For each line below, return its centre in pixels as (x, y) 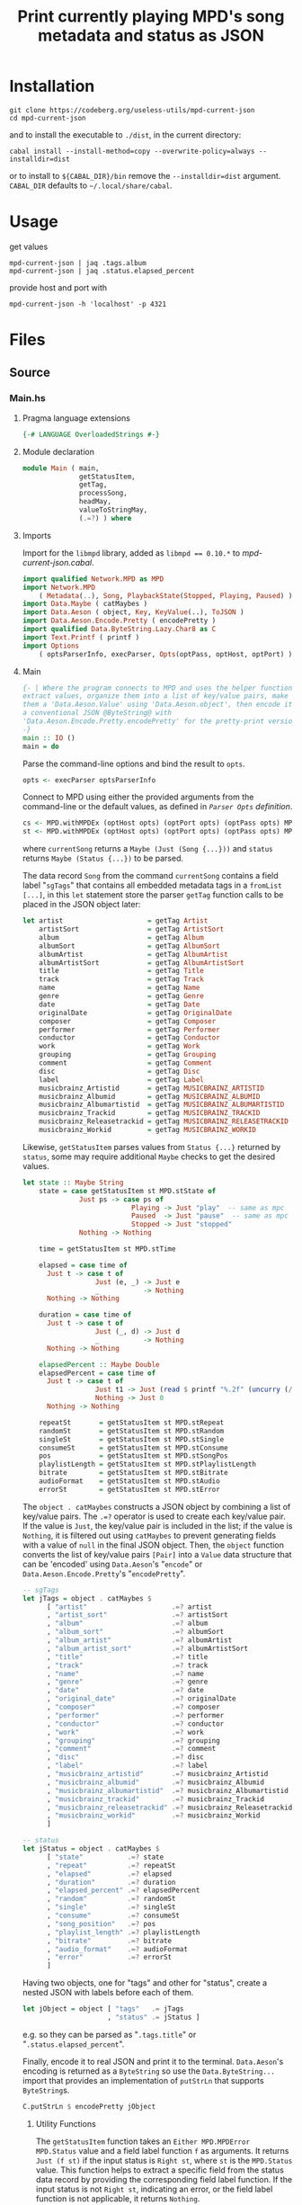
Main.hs (28, 398)
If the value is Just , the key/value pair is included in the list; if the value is (157, 1525)
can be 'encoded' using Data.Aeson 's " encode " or (112, 1564)
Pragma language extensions (76, 418)
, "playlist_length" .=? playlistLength (123, 1932)
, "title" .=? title (127, 1656)
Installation (52, 86)
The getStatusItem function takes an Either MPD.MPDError (142, 2141)
